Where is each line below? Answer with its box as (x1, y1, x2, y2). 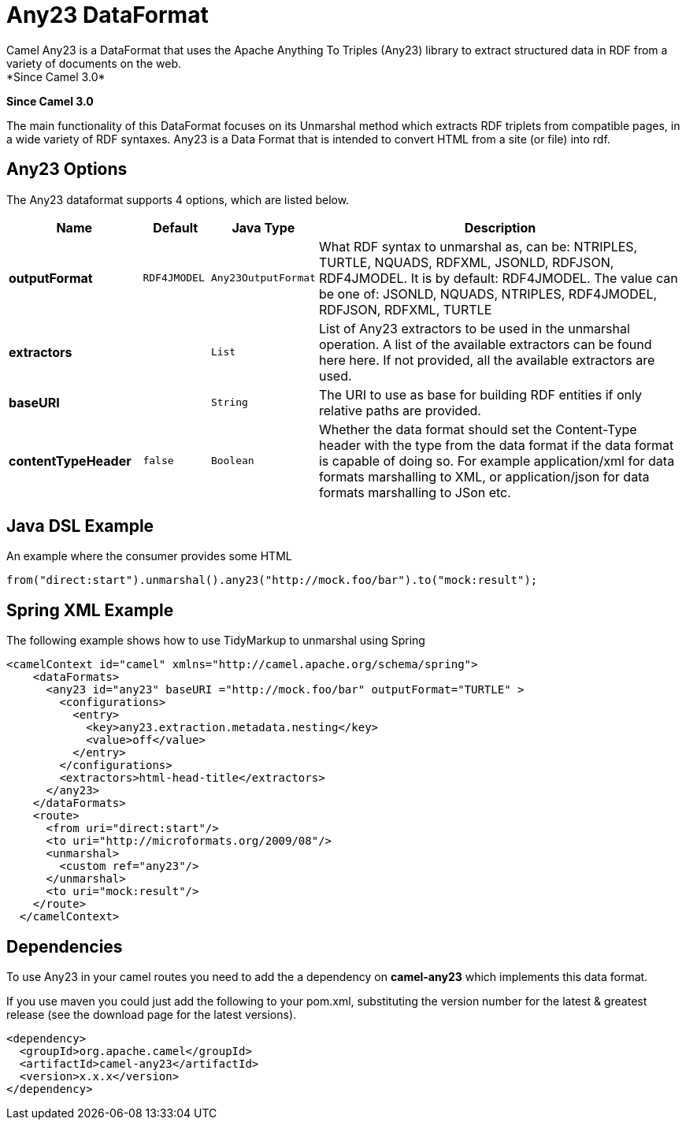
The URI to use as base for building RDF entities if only (318, 386, 642, 403)
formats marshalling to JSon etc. (318, 484, 511, 500)
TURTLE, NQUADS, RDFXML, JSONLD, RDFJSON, (318, 254, 614, 270)
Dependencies (6, 936, 123, 957)
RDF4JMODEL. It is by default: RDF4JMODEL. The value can (318, 269, 678, 286)
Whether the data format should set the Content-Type (318, 421, 637, 437)
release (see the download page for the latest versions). (6, 1008, 297, 1022)
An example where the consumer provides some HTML (6, 549, 292, 563)
